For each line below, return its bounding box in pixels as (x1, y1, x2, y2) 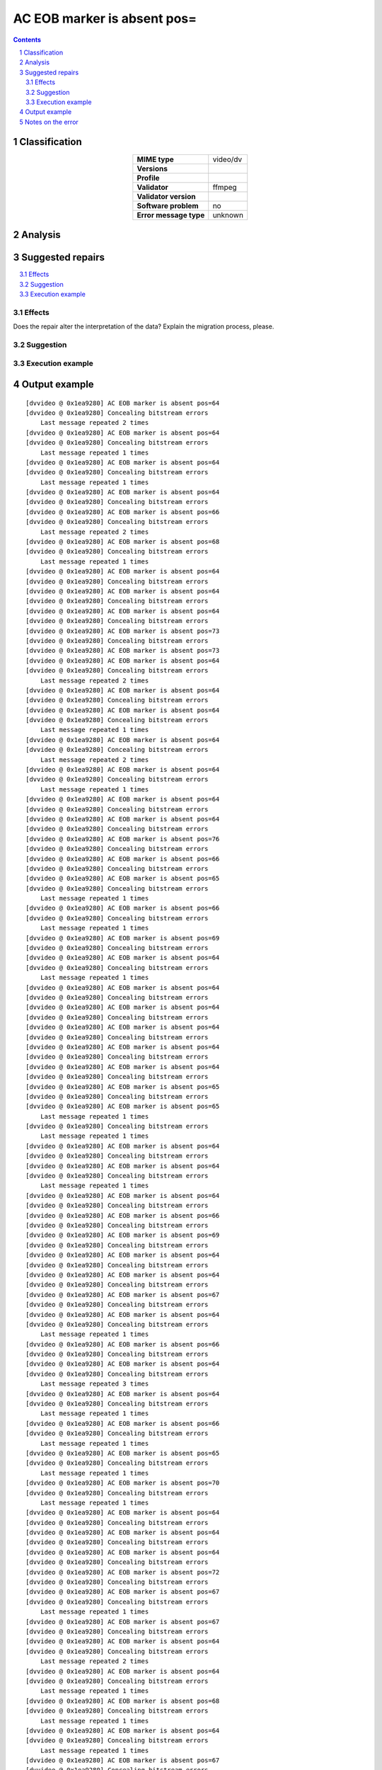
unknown (212, 210, 244, 219)
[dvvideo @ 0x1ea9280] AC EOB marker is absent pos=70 (25, 1479, 220, 1487)
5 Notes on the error (19, 118, 79, 126)
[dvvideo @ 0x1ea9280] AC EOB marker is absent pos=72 (25, 1568, 220, 1576)
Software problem (137, 200, 199, 210)
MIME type (137, 154, 175, 164)
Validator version (137, 191, 196, 201)
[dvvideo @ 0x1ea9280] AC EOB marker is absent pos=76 (25, 835, 220, 843)
